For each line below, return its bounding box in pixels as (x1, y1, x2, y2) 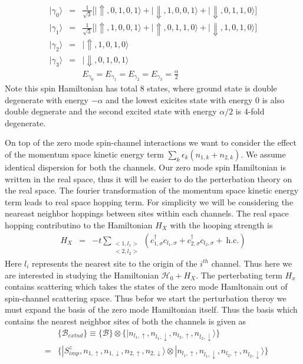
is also (262, 93, 285, 106)
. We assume (241, 147, 286, 160)
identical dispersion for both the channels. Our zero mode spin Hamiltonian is (5, 160, 286, 173)
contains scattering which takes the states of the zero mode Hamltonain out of (5, 280, 288, 293)
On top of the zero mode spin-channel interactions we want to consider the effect (5, 136, 297, 149)
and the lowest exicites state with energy (106, 93, 253, 106)
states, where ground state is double (147, 81, 277, 94)
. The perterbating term (196, 268, 282, 281)
